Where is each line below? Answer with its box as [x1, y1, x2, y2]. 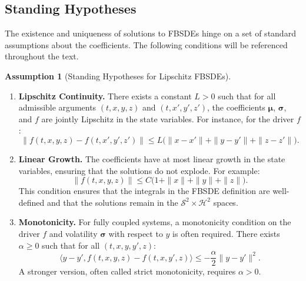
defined [18, 196, 45, 208]
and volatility [49, 227, 98, 239]
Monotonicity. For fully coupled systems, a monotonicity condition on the [18, 216, 291, 228]
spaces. [213, 196, 238, 208]
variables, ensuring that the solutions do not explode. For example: [18, 164, 260, 176]
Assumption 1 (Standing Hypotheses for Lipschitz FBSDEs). [5, 69, 231, 82]
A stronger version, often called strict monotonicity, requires [18, 265, 236, 277]
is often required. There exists [172, 227, 280, 239]
